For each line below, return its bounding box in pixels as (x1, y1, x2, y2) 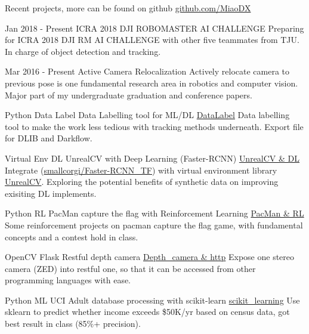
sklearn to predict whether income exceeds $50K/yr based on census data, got (5, 305, 290, 318)
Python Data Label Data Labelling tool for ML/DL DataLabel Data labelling (5, 109, 290, 121)
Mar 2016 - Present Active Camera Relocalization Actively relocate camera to (5, 65, 290, 78)
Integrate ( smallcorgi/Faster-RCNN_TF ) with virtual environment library (5, 163, 277, 176)
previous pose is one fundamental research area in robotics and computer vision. (5, 76, 298, 89)
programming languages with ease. (5, 274, 131, 286)
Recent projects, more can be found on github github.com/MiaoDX (5, 2, 251, 14)
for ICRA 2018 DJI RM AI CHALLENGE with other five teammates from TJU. (5, 33, 299, 46)
